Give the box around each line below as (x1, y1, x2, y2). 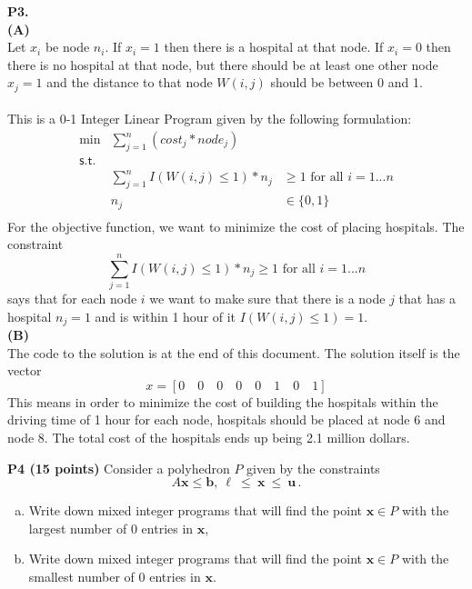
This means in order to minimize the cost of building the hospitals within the (7, 392, 438, 411)
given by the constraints (246, 458, 380, 477)
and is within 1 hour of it (95, 306, 236, 325)
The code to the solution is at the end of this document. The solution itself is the (7, 343, 460, 362)
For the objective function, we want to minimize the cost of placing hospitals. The (7, 216, 465, 235)
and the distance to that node (46, 73, 213, 92)
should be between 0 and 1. (270, 73, 423, 92)
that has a (398, 289, 456, 308)
